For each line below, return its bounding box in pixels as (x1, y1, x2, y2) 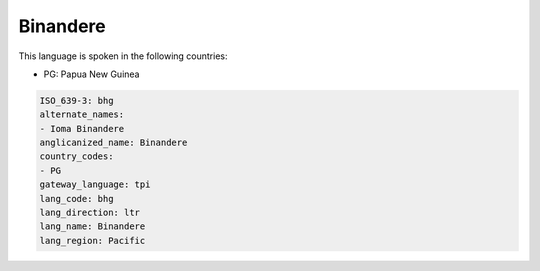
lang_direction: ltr (39, 207, 140, 219)
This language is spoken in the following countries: (18, 50, 228, 62)
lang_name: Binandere (39, 221, 146, 232)
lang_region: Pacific (39, 235, 146, 246)
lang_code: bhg (39, 193, 114, 204)
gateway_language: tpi (39, 179, 151, 190)
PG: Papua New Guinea (43, 68, 140, 80)
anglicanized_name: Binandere (39, 137, 188, 149)
